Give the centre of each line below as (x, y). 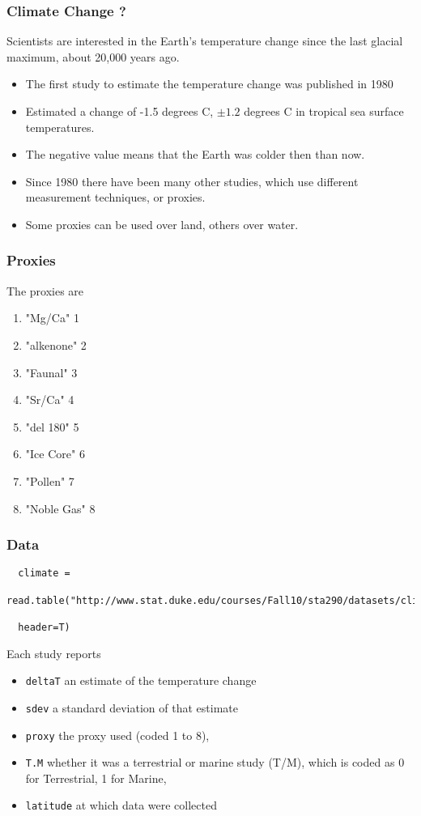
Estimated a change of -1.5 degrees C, (119, 111)
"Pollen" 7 (50, 480)
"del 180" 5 (52, 426)
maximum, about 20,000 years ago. (93, 56)
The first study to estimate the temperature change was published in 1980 (209, 84)
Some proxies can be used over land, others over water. (162, 224)
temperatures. (60, 127)
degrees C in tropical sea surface (324, 111)
